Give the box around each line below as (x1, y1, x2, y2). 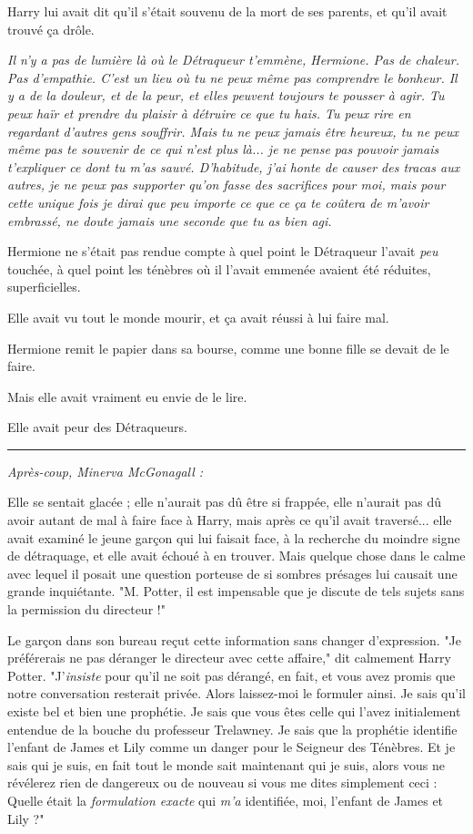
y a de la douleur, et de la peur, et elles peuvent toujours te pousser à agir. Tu (7, 86, 445, 105)
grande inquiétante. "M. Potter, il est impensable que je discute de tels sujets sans (7, 582, 465, 601)
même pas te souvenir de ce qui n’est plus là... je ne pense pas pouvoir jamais (7, 139, 439, 159)
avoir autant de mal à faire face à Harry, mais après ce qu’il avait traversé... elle (7, 510, 452, 530)
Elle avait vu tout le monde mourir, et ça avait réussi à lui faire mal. (7, 307, 389, 326)
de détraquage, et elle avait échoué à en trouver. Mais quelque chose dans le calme (7, 546, 466, 565)
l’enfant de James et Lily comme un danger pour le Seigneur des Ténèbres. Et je (7, 737, 456, 757)
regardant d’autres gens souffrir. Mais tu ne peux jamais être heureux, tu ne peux (7, 121, 459, 140)
